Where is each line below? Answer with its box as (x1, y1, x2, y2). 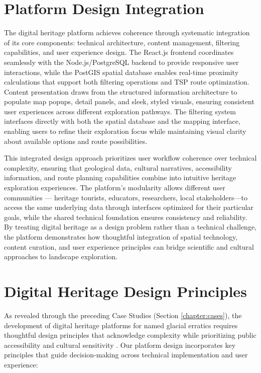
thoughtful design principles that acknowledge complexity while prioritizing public (4, 330, 256, 340)
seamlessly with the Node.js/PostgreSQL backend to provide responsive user (4, 56, 239, 67)
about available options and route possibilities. (4, 135, 148, 146)
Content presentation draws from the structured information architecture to (4, 86, 237, 97)
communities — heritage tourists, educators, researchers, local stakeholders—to (4, 192, 248, 202)
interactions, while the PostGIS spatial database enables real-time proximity (4, 66, 239, 77)
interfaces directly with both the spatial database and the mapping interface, (4, 116, 240, 126)
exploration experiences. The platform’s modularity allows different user (4, 182, 225, 193)
